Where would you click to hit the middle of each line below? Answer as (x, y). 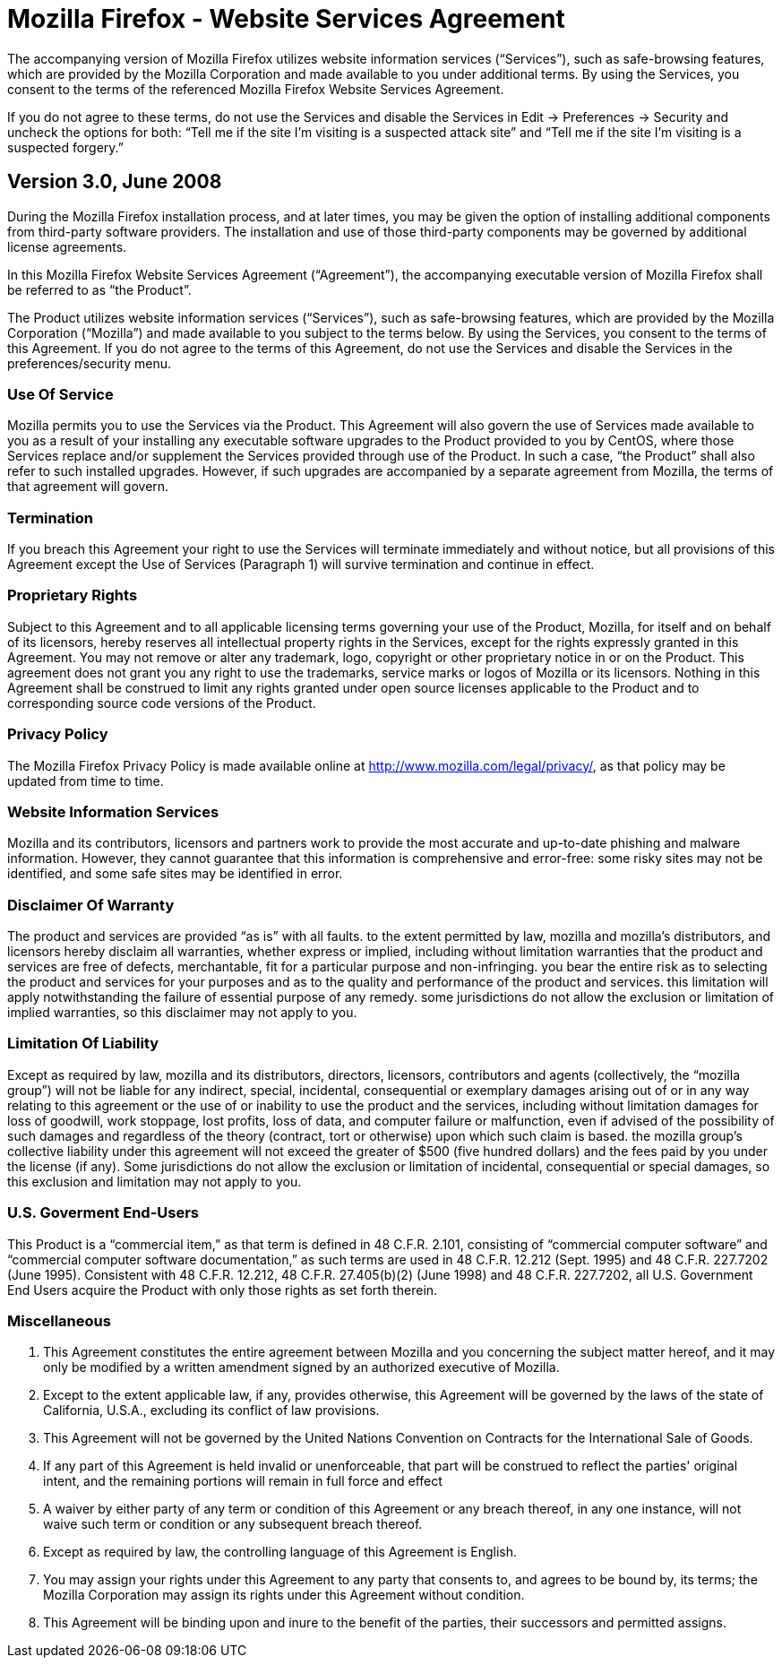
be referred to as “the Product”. (99, 289)
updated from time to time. (86, 781)
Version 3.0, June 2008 (115, 182)
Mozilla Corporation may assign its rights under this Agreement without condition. (284, 1595)
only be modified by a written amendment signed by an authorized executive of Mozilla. (301, 1367)
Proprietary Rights (73, 595)
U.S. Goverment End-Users (103, 1213)
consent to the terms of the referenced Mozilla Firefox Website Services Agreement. (256, 89)
